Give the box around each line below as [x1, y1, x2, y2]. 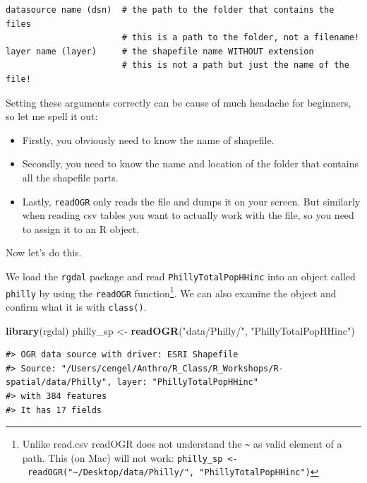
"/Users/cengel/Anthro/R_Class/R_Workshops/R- [61, 363, 284, 374]
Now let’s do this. [6, 245, 82, 260]
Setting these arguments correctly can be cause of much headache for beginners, [6, 95, 351, 109]
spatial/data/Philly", [6, 377, 112, 388]
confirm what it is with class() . [6, 299, 147, 314]
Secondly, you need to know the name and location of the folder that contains [22, 156, 359, 171]
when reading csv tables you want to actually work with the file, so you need [22, 208, 354, 222]
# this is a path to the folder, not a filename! [121, 32, 360, 43]
